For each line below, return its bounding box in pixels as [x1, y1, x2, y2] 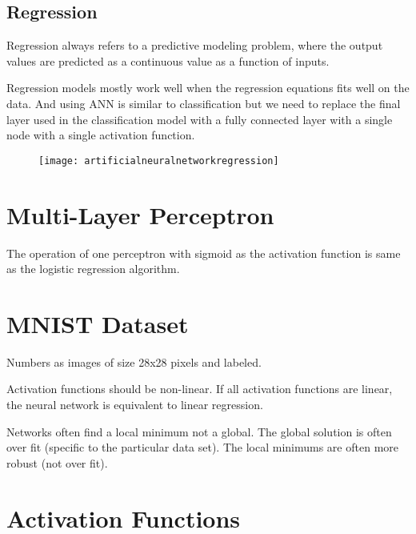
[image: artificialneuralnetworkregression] [38, 155, 279, 167]
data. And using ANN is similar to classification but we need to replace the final [6, 94, 401, 111]
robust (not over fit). [6, 454, 108, 471]
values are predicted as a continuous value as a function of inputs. [6, 52, 330, 69]
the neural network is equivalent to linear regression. [6, 396, 263, 413]
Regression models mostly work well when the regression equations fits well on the [6, 79, 410, 96]
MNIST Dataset [6, 307, 189, 339]
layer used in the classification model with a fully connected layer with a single [6, 110, 393, 127]
